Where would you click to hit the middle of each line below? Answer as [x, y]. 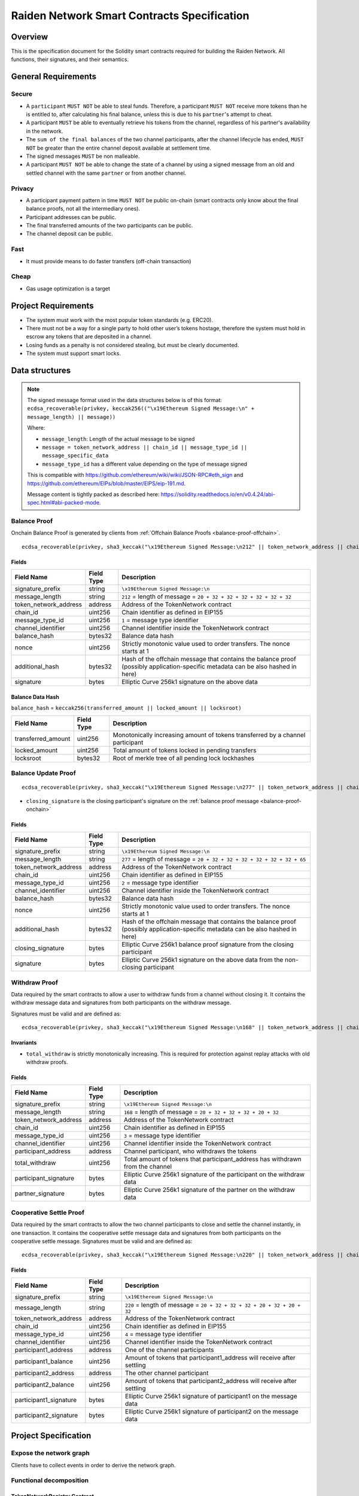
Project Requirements [52, 305]
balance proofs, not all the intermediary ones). [83, 209]
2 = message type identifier [160, 883]
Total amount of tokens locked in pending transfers [185, 750]
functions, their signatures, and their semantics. [70, 59]
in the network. [45, 131]
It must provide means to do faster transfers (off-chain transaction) [109, 261]
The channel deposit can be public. [69, 234]
